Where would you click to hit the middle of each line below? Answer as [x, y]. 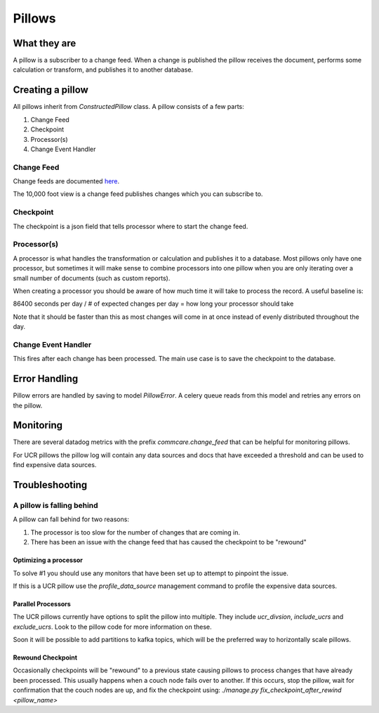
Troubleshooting [50, 485]
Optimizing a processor [48, 560]
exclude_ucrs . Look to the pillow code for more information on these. [112, 627]
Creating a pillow [51, 90]
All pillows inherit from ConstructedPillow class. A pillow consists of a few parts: [129, 107]
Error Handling [46, 379]
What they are [45, 43]
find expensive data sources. [55, 465]
